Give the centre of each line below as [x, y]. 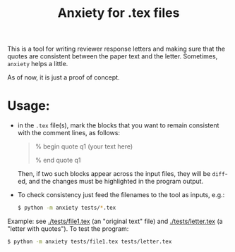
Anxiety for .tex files [119, 13]
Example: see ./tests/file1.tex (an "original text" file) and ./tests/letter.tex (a [115, 221]
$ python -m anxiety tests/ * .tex [67, 208]
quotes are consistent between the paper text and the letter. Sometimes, [113, 56]
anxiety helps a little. [38, 64]
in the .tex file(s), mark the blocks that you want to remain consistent [118, 125]
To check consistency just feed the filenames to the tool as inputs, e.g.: [121, 195]
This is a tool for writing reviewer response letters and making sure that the [116, 49]
